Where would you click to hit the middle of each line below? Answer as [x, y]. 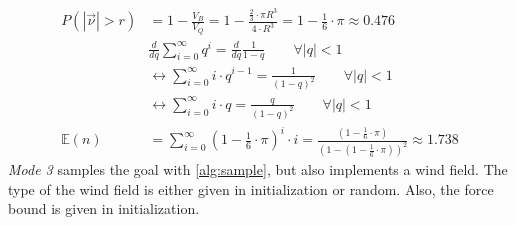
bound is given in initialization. [104, 208]
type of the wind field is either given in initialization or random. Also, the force [251, 188]
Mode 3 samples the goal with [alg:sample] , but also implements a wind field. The [258, 169]
